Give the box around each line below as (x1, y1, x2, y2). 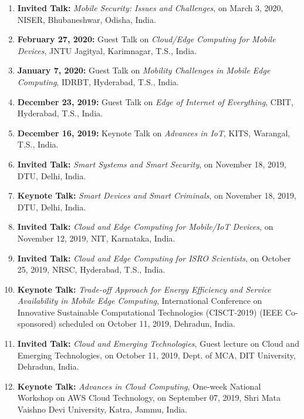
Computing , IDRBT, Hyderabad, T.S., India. (17, 75, 179, 88)
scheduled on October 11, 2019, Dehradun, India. (59, 317, 235, 330)
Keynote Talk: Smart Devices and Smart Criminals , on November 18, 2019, (17, 189, 296, 202)
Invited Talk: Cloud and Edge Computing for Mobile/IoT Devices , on (17, 220, 273, 233)
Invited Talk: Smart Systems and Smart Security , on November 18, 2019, (17, 157, 286, 170)
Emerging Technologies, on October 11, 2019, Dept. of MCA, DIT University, (17, 348, 296, 361)
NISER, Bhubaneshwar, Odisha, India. (17, 13, 156, 25)
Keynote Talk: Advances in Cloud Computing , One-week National (17, 380, 261, 392)
